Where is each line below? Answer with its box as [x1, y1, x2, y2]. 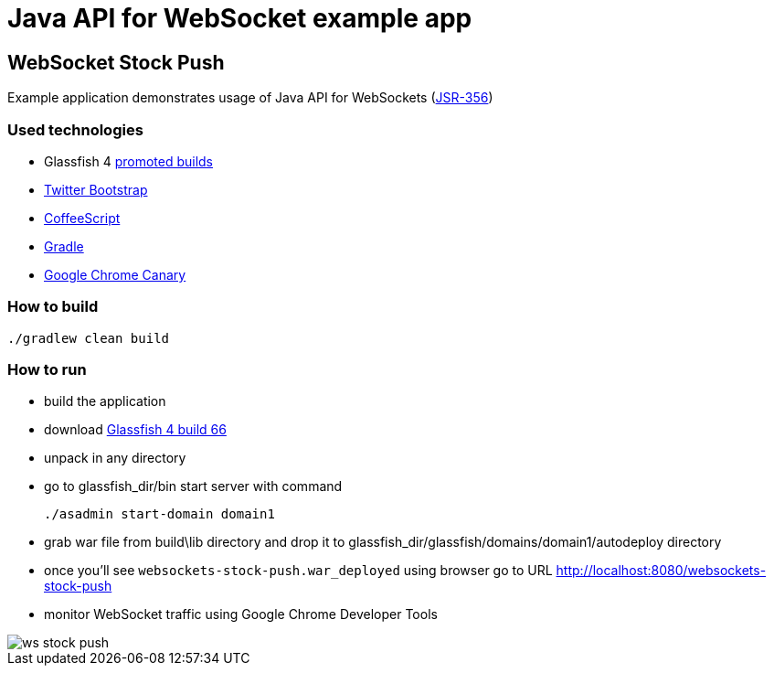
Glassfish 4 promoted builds [44, 153, 214, 169]
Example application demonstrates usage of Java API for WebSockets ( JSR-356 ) [7, 90, 493, 106]
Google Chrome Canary [44, 266, 186, 283]
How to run [7, 360, 87, 379]
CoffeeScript [44, 209, 121, 226]
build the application [44, 393, 166, 410]
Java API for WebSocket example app [7, 3, 472, 34]
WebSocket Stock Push [7, 50, 225, 74]
